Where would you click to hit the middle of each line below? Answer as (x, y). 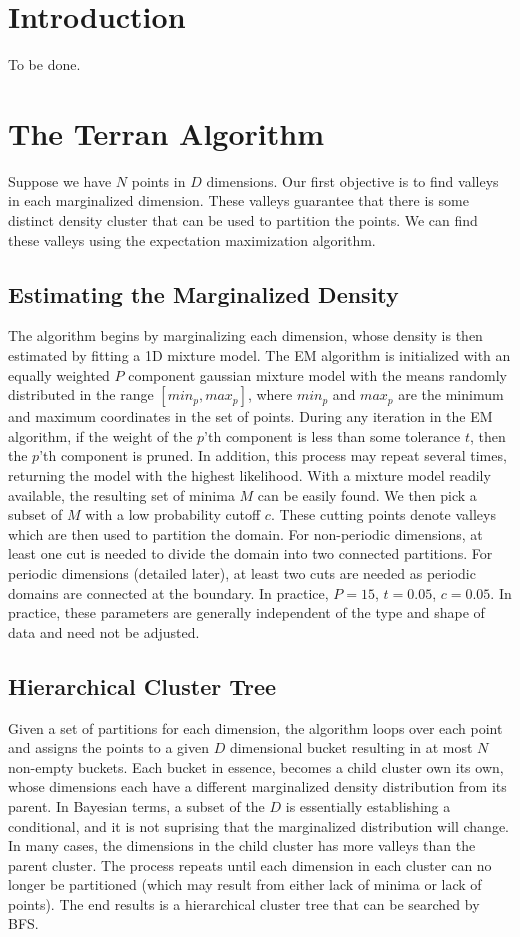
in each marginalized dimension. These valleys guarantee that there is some (238, 200)
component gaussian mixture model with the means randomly (317, 374)
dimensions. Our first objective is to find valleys (352, 180)
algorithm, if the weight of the (100, 435)
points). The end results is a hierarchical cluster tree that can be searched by (244, 903)
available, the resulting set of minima (121, 494)
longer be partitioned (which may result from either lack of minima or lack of (245, 884)
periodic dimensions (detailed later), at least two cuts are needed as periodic (242, 572)
